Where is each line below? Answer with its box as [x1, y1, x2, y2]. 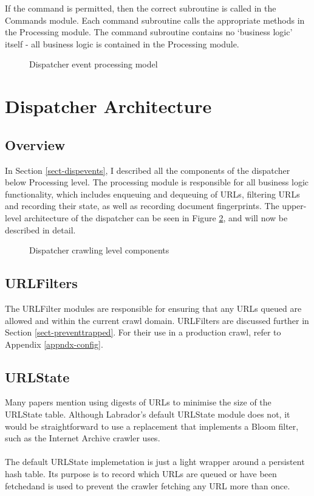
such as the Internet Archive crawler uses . [5, 432, 160, 444]
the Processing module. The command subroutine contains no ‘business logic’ [5, 26, 293, 38]
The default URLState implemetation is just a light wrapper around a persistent [5, 455, 305, 468]
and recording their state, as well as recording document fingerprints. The [5, 199, 279, 212]
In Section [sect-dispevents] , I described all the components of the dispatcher [5, 164, 290, 176]
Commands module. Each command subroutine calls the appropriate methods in [5, 13, 305, 26]
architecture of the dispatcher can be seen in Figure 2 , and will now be [24, 211, 288, 224]
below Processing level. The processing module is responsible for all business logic [5, 176, 309, 188]
